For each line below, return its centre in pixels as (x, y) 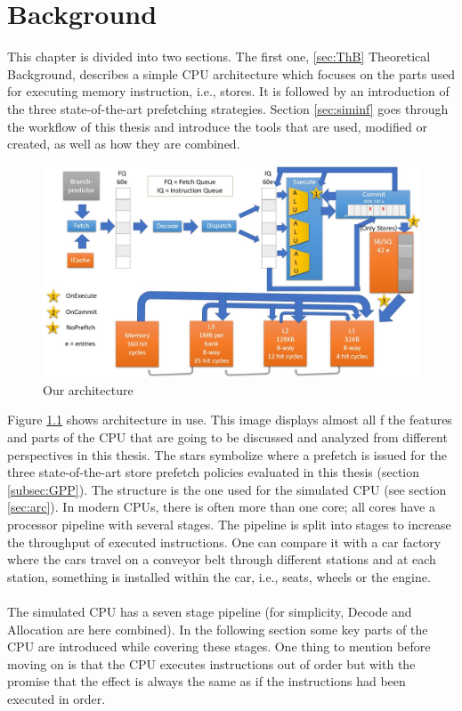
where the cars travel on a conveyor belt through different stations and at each (222, 559)
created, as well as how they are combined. (124, 144)
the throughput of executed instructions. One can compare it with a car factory (224, 541)
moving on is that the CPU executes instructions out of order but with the (211, 663)
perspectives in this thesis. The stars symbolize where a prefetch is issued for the (227, 454)
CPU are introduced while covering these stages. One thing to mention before (219, 646)
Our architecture (88, 389)
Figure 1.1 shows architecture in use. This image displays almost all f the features (230, 420)
